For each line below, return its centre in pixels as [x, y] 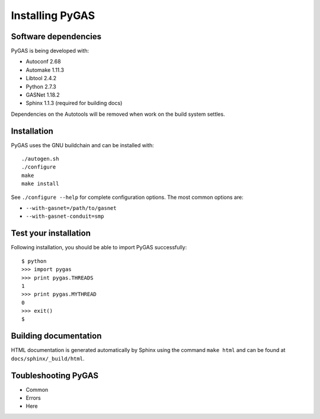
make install [40, 184]
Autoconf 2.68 [44, 62]
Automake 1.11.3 [45, 70]
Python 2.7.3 [41, 87]
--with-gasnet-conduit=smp [65, 216]
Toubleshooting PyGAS [55, 375]
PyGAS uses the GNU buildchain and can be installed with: [82, 145]
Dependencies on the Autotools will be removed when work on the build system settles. [118, 114]
